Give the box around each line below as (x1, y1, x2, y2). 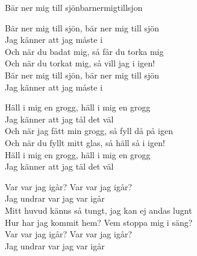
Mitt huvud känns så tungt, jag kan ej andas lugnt (5, 203, 192, 216)
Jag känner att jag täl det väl (5, 160, 114, 173)
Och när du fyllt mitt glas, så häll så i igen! (5, 136, 165, 149)
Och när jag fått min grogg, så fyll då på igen (5, 124, 174, 137)
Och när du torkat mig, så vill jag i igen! (5, 57, 155, 69)
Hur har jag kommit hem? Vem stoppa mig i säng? (5, 216, 193, 228)
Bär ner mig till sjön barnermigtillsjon (5, 1, 143, 13)
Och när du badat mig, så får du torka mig (5, 45, 164, 57)
